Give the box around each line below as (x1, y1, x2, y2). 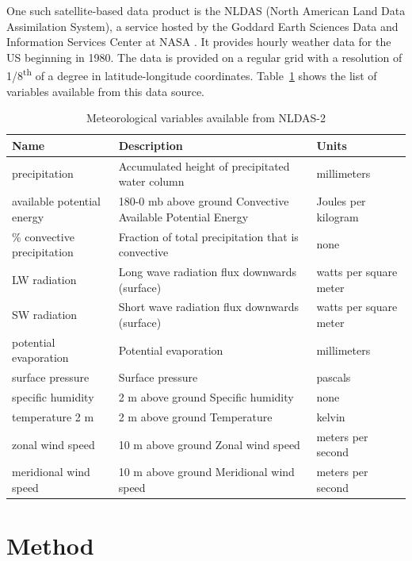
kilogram (316, 208, 359, 225)
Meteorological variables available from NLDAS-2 (86, 110, 326, 126)
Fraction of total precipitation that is (118, 228, 299, 244)
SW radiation (12, 306, 78, 323)
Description (118, 136, 183, 153)
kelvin (316, 408, 345, 425)
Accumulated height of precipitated (118, 157, 290, 174)
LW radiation (12, 271, 77, 287)
